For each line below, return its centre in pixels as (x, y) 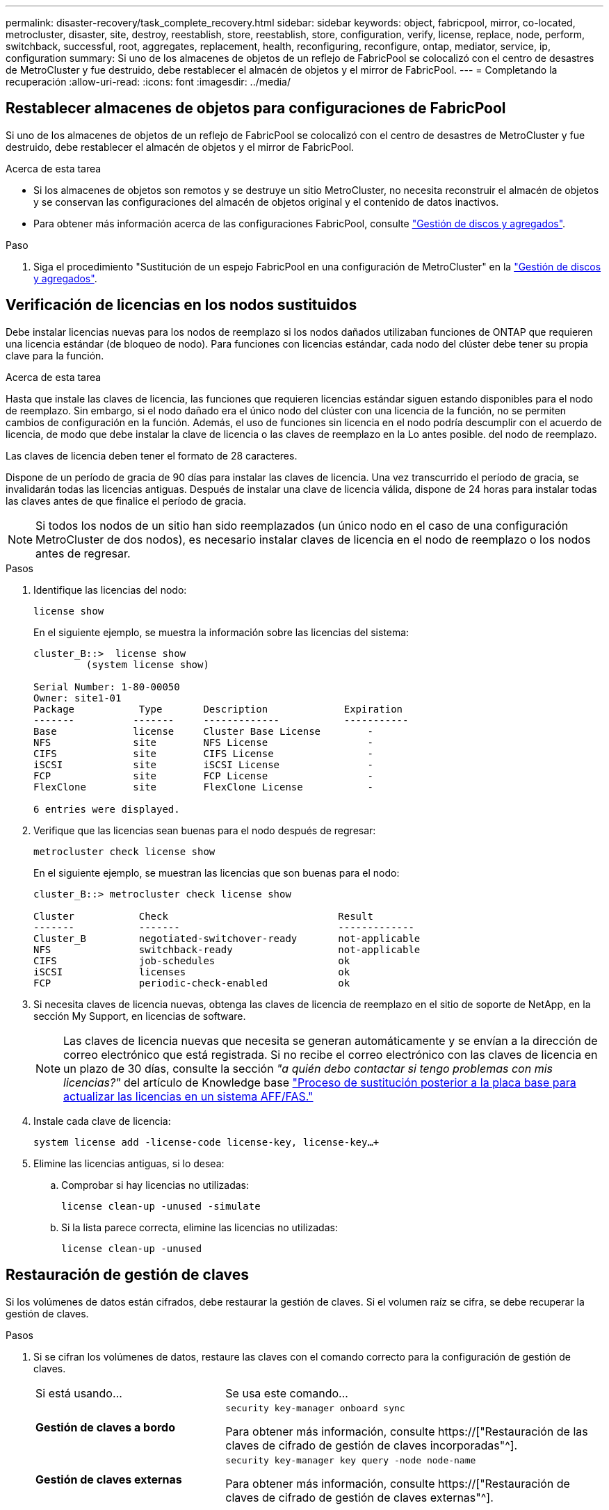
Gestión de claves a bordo (106, 1428)
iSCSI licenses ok (192, 972)
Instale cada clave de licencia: (102, 1121)
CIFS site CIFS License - (203, 753)
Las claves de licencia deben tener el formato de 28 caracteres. (152, 455)
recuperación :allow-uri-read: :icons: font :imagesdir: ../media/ (148, 82)
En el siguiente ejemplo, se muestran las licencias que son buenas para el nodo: (217, 872)
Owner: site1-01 (78, 698)
